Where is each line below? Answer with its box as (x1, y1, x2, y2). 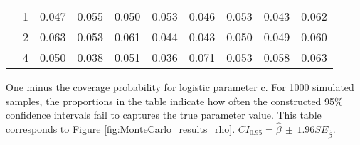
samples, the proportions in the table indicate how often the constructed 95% (6, 93, 343, 108)
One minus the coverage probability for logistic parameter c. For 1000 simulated (6, 80, 354, 94)
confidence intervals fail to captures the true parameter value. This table (6, 107, 322, 122)
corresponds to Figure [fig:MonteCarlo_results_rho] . (6, 122, 235, 136)
